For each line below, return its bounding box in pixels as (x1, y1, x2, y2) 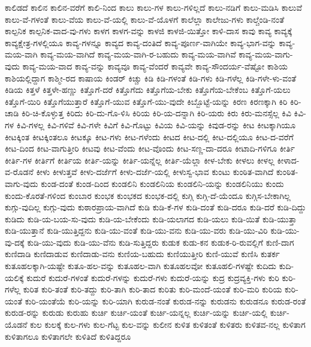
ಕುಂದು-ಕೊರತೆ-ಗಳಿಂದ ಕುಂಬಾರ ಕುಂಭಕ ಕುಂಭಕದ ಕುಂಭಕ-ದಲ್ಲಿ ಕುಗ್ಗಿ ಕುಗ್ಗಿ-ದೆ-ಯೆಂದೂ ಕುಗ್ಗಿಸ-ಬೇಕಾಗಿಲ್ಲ (5, 189, 291, 201)
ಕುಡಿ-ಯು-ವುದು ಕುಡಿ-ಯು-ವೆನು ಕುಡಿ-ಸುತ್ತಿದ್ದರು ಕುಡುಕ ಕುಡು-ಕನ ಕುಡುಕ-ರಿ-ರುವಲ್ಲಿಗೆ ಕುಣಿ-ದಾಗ (27, 236, 294, 248)
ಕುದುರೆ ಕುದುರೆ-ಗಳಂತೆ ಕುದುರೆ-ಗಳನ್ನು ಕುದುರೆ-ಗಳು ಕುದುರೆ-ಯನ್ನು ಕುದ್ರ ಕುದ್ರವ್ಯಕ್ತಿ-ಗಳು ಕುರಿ (26, 271, 279, 283)
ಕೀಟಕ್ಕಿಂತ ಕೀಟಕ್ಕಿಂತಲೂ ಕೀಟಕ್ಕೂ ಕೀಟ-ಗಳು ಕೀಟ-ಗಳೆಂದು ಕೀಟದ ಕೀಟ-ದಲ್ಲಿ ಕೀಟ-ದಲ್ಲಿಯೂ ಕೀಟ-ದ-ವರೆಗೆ (5, 130, 294, 143)
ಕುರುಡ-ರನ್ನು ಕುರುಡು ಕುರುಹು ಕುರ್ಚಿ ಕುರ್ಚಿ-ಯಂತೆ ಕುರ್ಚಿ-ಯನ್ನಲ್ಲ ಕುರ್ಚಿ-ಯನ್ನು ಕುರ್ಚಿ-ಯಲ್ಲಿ (5, 306, 268, 319)
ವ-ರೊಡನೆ (5, 165, 34, 178)
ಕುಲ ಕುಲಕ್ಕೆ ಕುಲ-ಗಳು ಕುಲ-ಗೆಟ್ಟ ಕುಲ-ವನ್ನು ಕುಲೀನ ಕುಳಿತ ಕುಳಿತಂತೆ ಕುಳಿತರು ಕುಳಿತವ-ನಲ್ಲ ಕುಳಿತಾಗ (30, 318, 306, 331)
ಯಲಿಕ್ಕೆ (5, 271, 24, 283)
